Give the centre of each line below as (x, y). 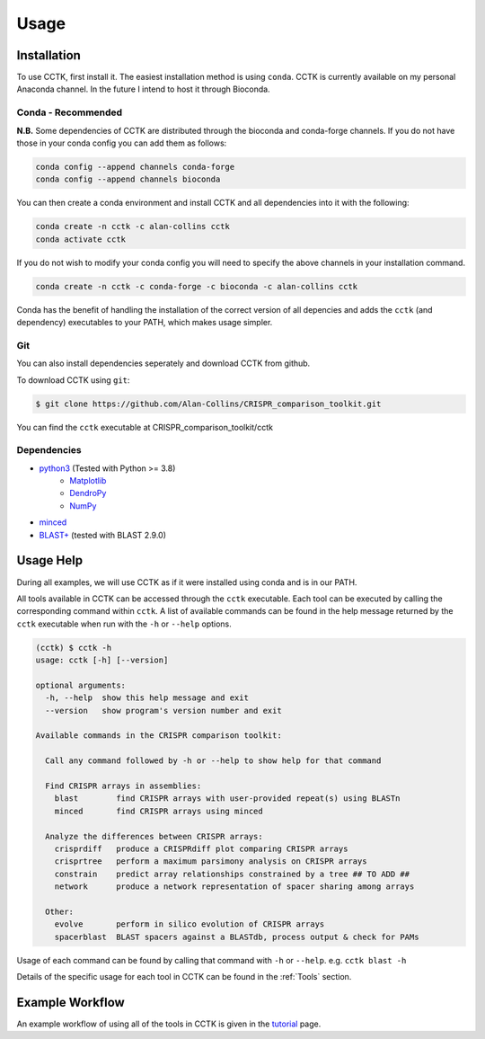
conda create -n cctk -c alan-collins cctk (133, 226)
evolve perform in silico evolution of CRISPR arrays (190, 924)
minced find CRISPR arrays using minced (159, 811)
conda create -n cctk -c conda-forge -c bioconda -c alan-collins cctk (197, 286)
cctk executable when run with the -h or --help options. (124, 624)
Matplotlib (88, 481)
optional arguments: (80, 685)
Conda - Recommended (70, 112)
